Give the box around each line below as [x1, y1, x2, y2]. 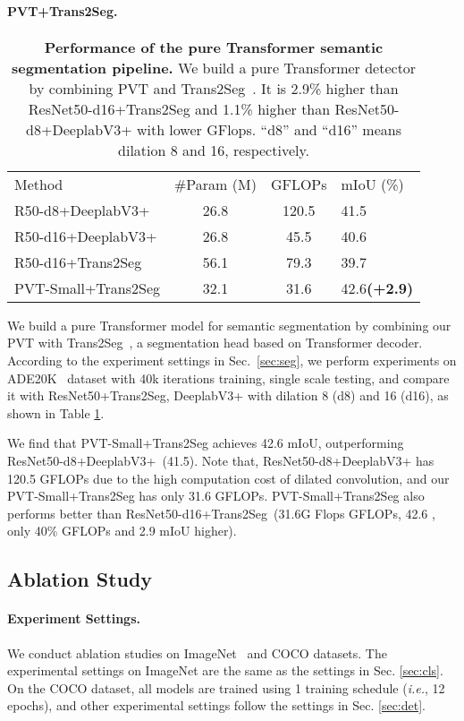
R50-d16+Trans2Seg [14, 251, 142, 272]
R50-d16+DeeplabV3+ [14, 225, 157, 246]
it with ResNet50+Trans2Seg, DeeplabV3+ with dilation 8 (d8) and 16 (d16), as [7, 386, 449, 405]
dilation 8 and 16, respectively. [118, 139, 310, 160]
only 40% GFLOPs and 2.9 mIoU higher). [7, 521, 237, 540]
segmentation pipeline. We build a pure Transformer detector [11, 56, 417, 78]
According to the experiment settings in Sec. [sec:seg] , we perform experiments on [7, 350, 457, 369]
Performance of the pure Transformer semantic [44, 36, 384, 57]
